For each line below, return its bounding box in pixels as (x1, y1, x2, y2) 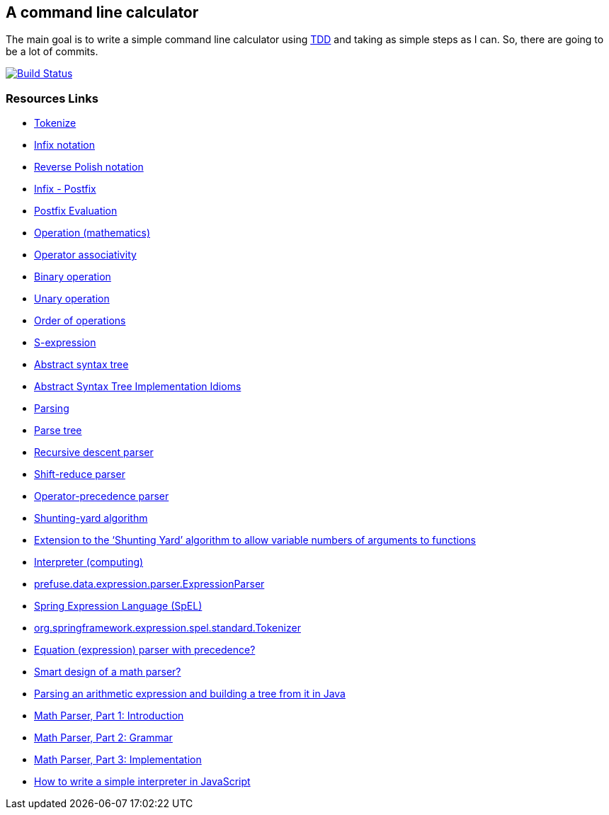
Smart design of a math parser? (34, 666, 181, 678)
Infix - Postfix (34, 183, 96, 195)
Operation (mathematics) (34, 227, 150, 239)
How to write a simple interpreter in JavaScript (34, 775, 251, 788)
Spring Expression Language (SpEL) (34, 600, 203, 612)
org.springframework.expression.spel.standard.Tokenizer (34, 622, 301, 634)
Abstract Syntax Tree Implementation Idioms (34, 380, 241, 393)
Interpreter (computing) (34, 556, 144, 569)
